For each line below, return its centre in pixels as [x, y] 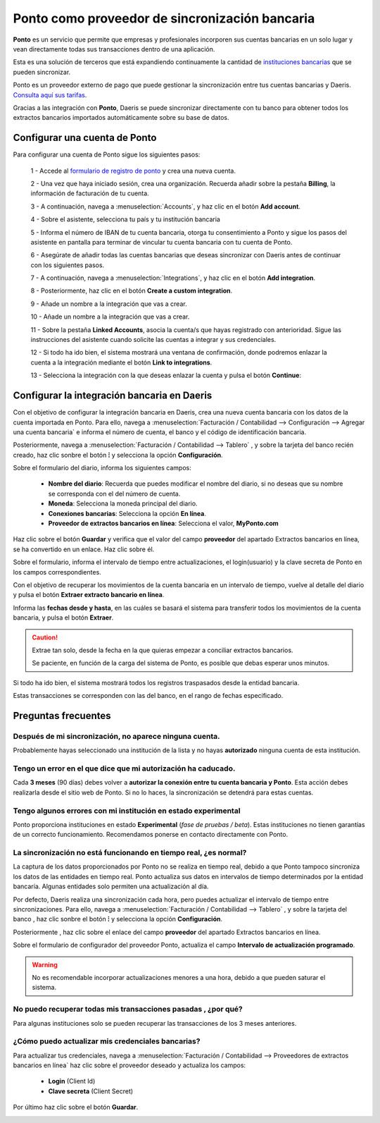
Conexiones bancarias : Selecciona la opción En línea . [127, 513]
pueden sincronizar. [42, 72]
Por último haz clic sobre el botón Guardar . [76, 1107]
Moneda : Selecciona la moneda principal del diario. [123, 503]
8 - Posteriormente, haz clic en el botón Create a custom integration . [132, 291]
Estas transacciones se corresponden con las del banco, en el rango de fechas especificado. [148, 696]
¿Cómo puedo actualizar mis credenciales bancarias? [107, 1041]
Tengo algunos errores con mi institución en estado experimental [127, 811]
